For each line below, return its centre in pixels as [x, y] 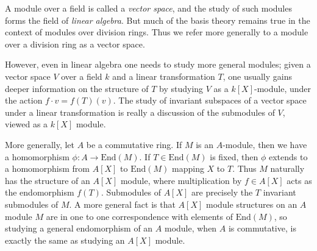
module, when [191, 228]
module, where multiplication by [181, 180]
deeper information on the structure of [77, 88]
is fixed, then [234, 156]
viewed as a [27, 124]
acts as [299, 180]
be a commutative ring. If [134, 144]
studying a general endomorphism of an [79, 228]
